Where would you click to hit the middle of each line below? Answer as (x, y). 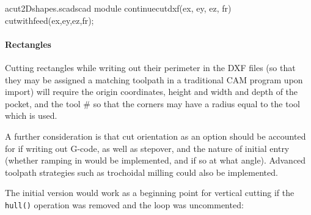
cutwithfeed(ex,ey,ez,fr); (49, 20)
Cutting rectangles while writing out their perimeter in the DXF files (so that (150, 67)
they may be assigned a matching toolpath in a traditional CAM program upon (154, 79)
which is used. (31, 115)
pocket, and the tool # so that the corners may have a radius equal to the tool (152, 103)
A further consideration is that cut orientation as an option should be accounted (155, 136)
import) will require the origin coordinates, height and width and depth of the (152, 92)
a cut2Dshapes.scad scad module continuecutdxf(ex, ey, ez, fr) (118, 8)
